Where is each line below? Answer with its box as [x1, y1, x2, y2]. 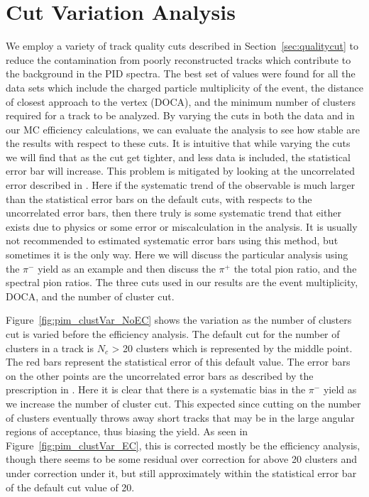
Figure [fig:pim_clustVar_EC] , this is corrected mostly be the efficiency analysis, [6, 437, 360, 452]
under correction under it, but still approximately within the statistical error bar [6, 465, 357, 480]
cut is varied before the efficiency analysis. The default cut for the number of [6, 327, 340, 341]
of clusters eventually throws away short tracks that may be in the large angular [6, 410, 355, 425]
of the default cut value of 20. [6, 479, 135, 494]
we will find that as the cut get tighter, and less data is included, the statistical [6, 149, 351, 164]
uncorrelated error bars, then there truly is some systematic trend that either [6, 205, 341, 220]
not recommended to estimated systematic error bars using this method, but [6, 233, 338, 248]
